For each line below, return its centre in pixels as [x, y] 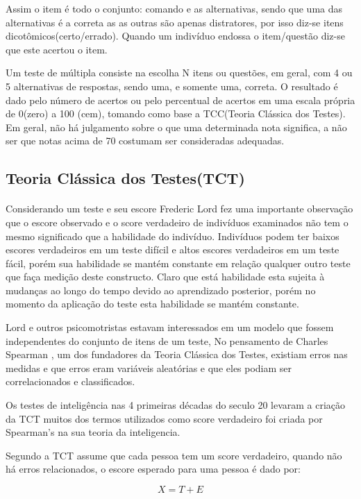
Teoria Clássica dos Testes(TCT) [125, 178]
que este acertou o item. [57, 49]
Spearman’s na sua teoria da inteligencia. [93, 432]
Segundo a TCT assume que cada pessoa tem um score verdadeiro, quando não [174, 455]
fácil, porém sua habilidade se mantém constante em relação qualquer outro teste [178, 263]
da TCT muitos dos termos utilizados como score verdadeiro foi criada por [164, 418]
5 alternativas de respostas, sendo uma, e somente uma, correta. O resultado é [172, 86]
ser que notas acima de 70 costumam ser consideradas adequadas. [145, 141]
